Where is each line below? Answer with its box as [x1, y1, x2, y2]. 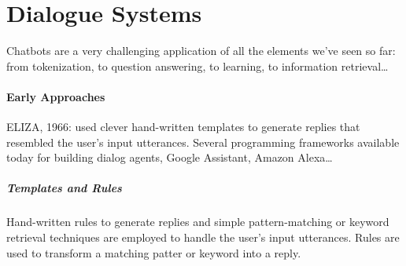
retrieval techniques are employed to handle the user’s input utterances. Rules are [6, 229, 400, 246]
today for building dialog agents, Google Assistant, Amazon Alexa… [6, 149, 333, 166]
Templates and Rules [6, 180, 122, 196]
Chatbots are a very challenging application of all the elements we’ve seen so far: [6, 42, 396, 59]
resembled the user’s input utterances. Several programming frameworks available [6, 133, 400, 150]
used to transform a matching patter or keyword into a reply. [6, 244, 301, 261]
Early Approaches [6, 88, 105, 104]
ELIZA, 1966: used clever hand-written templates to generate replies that [6, 118, 360, 135]
